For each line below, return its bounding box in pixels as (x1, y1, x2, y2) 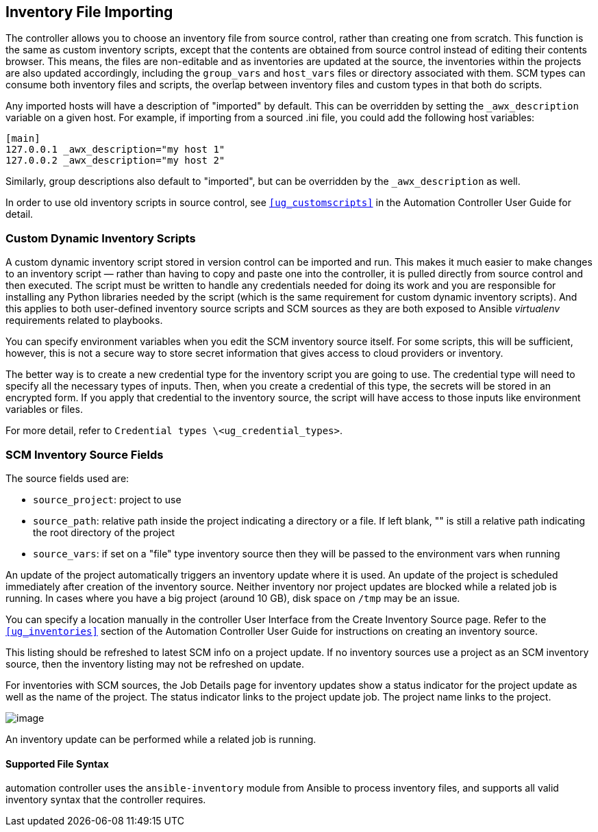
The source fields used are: (5, 472, 129, 484)
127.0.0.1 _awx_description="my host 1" (5, 144, 225, 155)
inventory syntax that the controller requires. (5, 794, 206, 806)
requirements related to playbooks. (5, 314, 163, 327)
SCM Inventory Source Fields (5, 447, 164, 462)
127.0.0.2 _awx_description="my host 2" (5, 155, 225, 166)
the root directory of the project (33, 526, 175, 538)
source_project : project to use (33, 493, 182, 505)
